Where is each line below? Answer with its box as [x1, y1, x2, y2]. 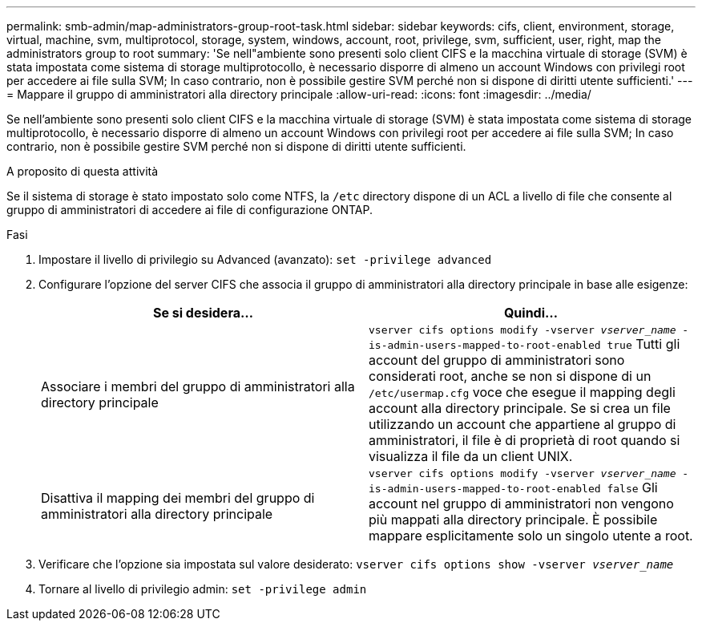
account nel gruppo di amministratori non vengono [369, 496, 674, 512]
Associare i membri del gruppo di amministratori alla [41, 378, 355, 394]
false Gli [607, 479, 658, 496]
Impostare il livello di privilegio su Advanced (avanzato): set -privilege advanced [38, 253, 492, 266]
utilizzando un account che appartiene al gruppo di [369, 416, 676, 432]
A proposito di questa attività [6, 164, 159, 178]
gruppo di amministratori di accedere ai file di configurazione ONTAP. [6, 203, 373, 216]
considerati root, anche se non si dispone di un [369, 368, 652, 384]
